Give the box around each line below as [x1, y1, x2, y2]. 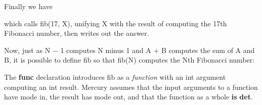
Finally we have [4, 1, 53, 11]
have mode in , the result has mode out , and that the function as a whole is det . [4, 91, 253, 102]
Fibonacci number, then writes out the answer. [4, 28, 149, 38]
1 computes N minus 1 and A [60, 44, 151, 55]
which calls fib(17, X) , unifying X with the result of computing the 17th [4, 18, 227, 28]
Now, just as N [4, 44, 51, 55]
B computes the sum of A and [161, 44, 255, 55]
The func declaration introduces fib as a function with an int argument [4, 71, 226, 82]
